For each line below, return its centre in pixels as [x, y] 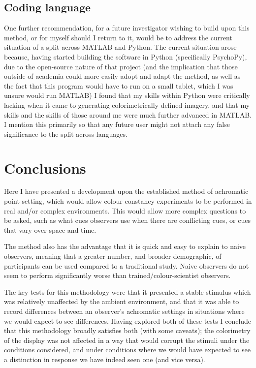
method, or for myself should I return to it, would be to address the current [118, 37]
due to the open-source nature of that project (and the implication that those [121, 66]
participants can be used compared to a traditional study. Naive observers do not [127, 265]
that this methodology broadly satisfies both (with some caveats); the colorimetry [127, 330]
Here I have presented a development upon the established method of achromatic [126, 191]
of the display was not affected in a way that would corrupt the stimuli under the [127, 340]
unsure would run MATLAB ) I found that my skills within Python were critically [127, 95]
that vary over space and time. [50, 230]
